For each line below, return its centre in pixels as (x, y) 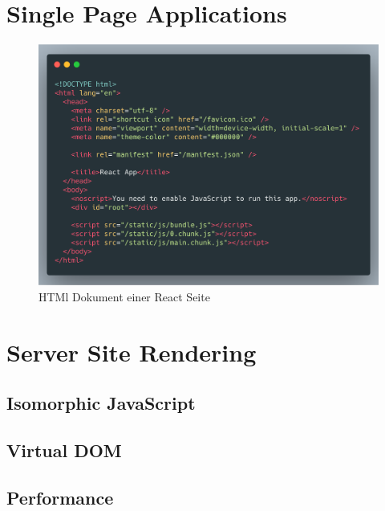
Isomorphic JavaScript (101, 403)
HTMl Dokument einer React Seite (124, 296)
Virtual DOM (64, 450)
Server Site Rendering (132, 352)
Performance (60, 497)
